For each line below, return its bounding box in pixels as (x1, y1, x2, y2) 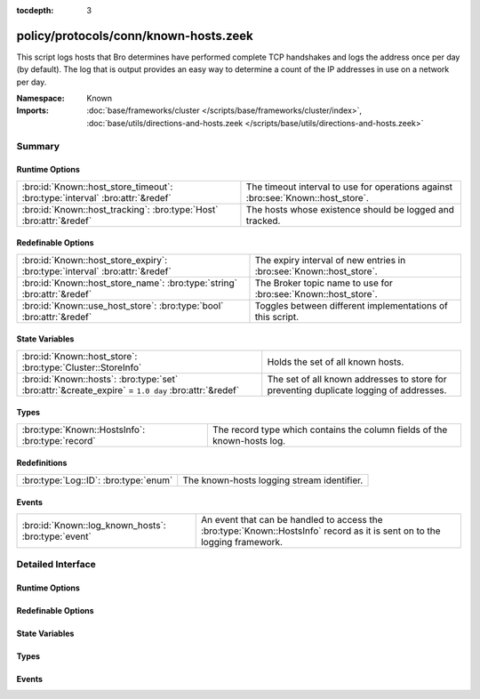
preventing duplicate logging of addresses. (267, 383, 447, 396)
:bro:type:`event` (21, 530, 92, 542)
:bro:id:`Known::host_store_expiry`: (21, 253, 168, 266)
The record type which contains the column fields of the (212, 423, 448, 436)
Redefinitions (16, 458, 68, 469)
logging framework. (200, 535, 284, 548)
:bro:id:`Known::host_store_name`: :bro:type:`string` (21, 277, 237, 289)
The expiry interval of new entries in (254, 253, 406, 266)
